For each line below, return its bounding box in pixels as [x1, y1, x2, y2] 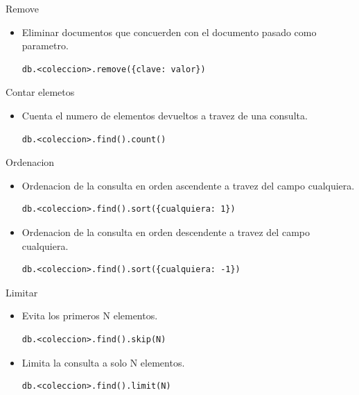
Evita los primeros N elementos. [21, 308, 158, 323]
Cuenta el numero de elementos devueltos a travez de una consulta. [21, 108, 308, 122]
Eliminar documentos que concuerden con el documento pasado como [21, 24, 317, 39]
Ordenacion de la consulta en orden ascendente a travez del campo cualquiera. [21, 178, 355, 192]
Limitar [6, 285, 38, 299]
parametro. [21, 38, 69, 53]
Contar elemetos [6, 85, 75, 99]
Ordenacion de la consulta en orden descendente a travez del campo [21, 224, 310, 239]
